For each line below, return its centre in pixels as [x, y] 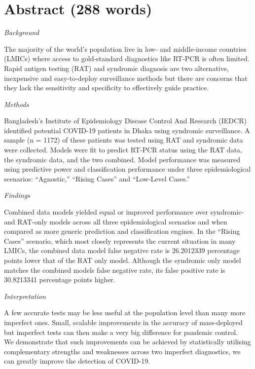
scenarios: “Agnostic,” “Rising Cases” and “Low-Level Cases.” [97, 178]
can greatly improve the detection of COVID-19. [77, 361]
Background [22, 32]
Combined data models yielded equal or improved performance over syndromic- [124, 212]
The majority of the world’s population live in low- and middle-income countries [125, 49]
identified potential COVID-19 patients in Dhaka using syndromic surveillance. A [127, 130]
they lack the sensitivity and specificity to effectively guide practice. [107, 88]
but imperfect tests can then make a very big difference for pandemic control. [121, 332]
